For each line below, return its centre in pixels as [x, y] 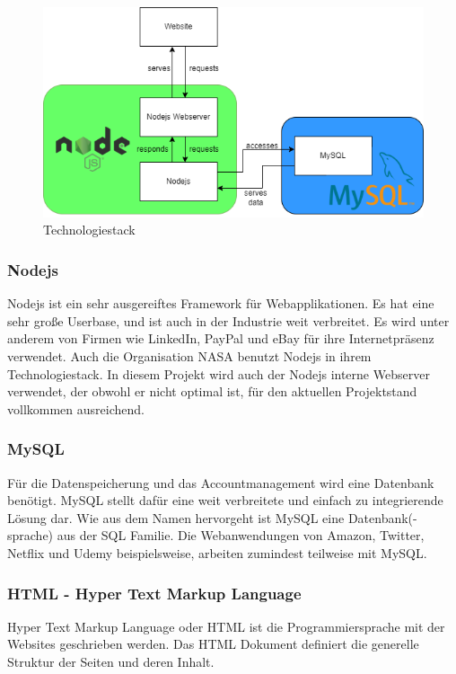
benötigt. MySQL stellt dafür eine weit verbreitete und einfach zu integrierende [225, 500]
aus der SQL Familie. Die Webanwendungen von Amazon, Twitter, [241, 535]
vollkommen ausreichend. [76, 408]
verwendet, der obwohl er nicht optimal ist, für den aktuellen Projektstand [212, 391]
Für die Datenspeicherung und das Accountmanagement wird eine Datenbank [221, 482]
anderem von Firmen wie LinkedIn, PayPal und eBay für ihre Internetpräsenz [221, 338]
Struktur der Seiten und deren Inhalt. [111, 662]
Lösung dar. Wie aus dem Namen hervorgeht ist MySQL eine [176, 517]
